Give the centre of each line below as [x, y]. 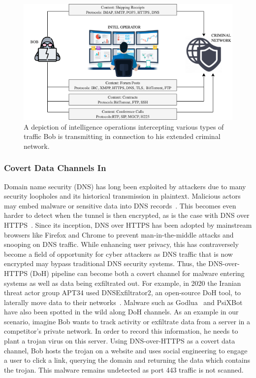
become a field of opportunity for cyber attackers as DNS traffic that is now [118, 254]
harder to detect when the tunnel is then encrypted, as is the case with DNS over [127, 215]
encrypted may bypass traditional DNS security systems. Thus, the [105, 263]
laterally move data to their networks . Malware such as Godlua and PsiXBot [123, 302]
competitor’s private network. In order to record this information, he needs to [121, 331]
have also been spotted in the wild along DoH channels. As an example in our [121, 312]
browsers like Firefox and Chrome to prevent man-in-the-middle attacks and [119, 234]
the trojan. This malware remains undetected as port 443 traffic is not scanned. [124, 369]
